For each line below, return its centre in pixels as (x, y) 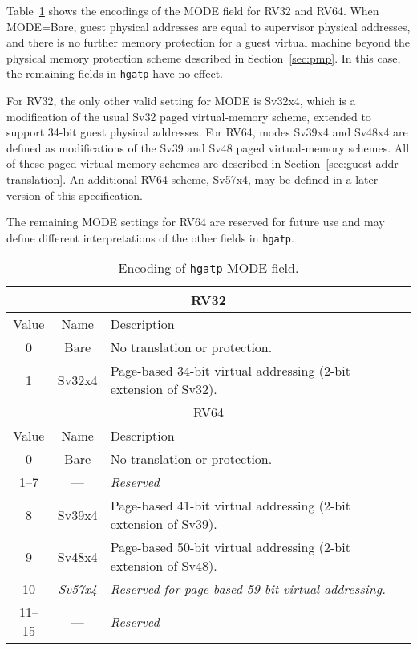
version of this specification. (75, 195)
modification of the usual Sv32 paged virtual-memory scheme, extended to (189, 116)
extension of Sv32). (164, 389)
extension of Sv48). (164, 566)
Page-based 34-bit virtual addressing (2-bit (230, 371)
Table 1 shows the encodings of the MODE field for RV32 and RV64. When (193, 10)
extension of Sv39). (164, 524)
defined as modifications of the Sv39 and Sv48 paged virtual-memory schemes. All (208, 147)
